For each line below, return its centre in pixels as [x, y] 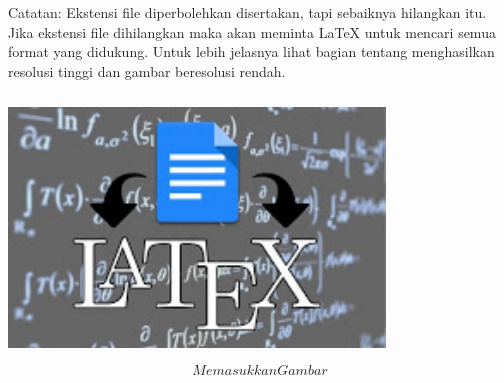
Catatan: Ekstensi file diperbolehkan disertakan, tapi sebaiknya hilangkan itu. [247, 12]
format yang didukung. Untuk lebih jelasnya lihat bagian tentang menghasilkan [251, 51]
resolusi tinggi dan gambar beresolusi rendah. [147, 70]
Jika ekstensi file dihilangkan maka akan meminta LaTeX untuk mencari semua [252, 31]
